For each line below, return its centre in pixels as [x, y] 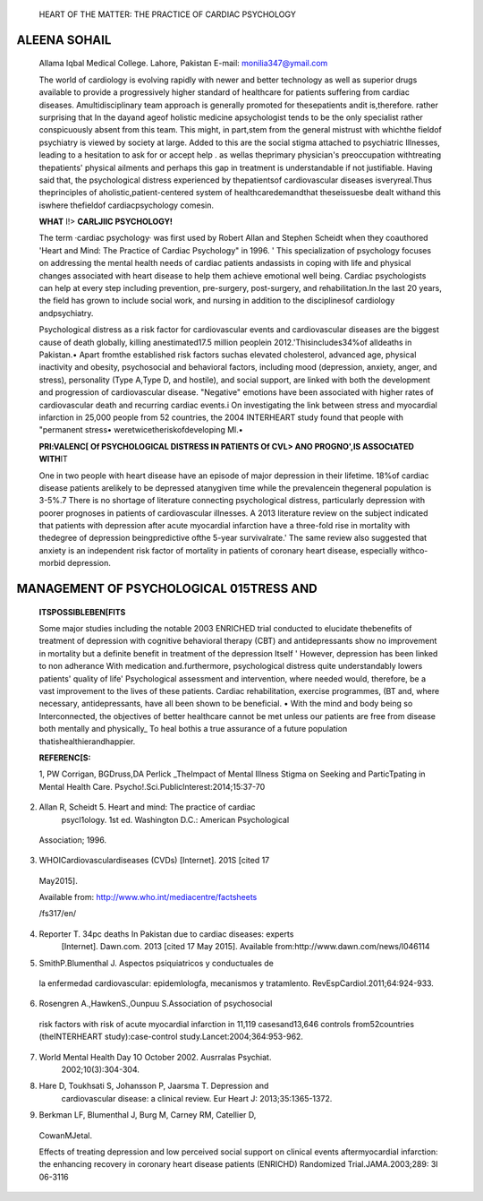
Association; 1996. [73, 840]
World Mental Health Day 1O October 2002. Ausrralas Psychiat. [155, 1057]
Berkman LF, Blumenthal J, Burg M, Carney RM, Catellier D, [148, 1115]
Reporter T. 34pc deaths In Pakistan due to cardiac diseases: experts [166, 934]
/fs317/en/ [58, 914]
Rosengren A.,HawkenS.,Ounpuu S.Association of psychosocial [156, 1004]
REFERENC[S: [65, 758]
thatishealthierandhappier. [87, 741]
